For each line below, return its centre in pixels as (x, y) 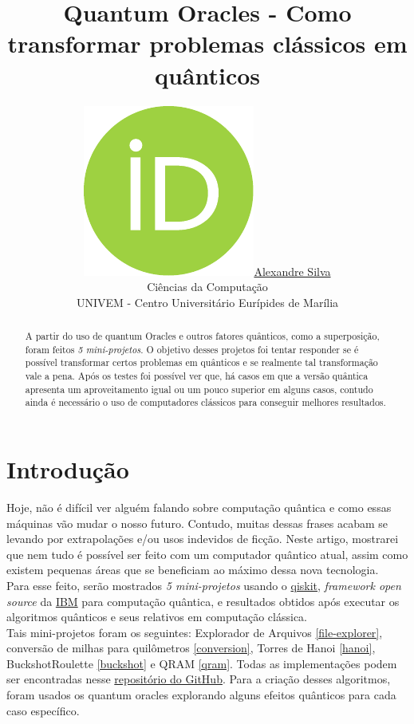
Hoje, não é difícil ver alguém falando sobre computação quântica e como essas (199, 507)
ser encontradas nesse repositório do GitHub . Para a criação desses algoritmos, (199, 679)
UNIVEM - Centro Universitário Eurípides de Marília (207, 302)
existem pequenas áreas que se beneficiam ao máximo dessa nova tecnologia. (193, 570)
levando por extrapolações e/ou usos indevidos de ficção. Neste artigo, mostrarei (203, 539)
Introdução (68, 469)
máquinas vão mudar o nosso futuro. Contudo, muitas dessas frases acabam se (197, 523)
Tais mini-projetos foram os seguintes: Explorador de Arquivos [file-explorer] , (195, 632)
